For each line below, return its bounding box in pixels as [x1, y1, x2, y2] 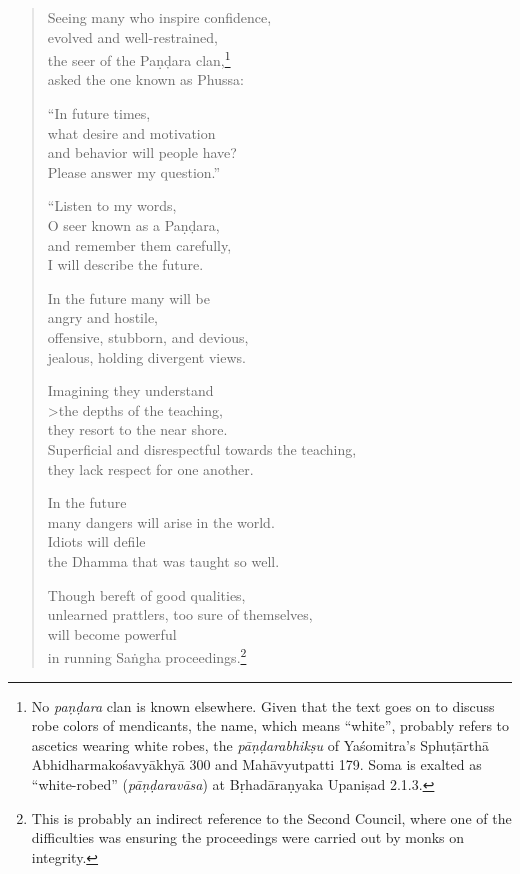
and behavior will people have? [47, 142, 237, 163]
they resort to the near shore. [47, 419, 228, 440]
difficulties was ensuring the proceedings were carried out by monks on [31, 827, 465, 848]
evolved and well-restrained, [47, 26, 218, 47]
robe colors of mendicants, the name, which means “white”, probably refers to [31, 715, 510, 736]
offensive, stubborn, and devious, [47, 326, 249, 347]
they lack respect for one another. [47, 458, 254, 479]
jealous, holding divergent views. [47, 346, 246, 367]
